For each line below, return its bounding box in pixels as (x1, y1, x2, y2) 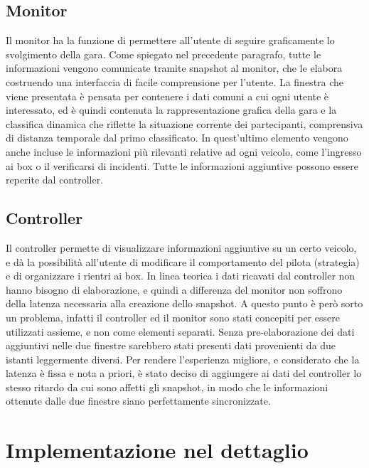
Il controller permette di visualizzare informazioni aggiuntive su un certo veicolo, (6, 240, 357, 255)
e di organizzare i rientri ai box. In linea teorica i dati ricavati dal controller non (6, 268, 355, 283)
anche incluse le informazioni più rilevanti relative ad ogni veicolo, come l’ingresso (6, 144, 362, 159)
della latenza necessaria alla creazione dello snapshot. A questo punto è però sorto (6, 296, 363, 311)
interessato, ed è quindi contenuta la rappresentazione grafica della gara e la (6, 102, 337, 117)
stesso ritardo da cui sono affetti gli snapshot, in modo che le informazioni (6, 379, 328, 394)
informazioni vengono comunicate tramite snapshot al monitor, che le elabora (6, 60, 343, 75)
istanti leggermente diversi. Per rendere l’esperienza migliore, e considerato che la (6, 351, 360, 366)
